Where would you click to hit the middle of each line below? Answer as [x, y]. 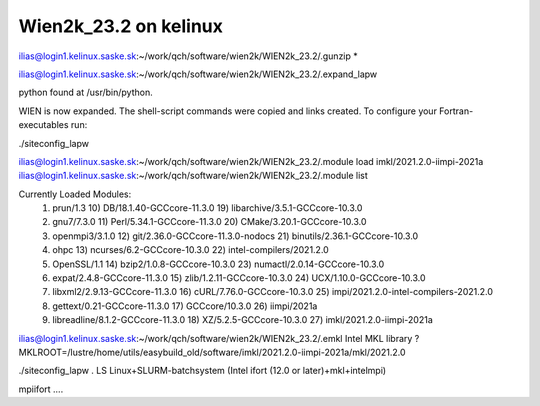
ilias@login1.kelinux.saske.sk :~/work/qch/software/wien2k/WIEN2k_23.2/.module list [193, 176]
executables [43, 125]
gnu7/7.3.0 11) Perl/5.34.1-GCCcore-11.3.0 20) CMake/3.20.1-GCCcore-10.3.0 [209, 222]
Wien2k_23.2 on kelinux [121, 26]
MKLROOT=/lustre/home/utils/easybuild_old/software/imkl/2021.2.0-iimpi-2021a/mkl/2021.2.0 [212, 352]
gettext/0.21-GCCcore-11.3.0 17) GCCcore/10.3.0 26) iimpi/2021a [185, 306]
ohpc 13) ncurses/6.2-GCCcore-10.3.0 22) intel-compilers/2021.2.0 [190, 250]
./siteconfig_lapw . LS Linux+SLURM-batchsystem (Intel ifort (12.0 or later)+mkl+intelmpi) [202, 371]
